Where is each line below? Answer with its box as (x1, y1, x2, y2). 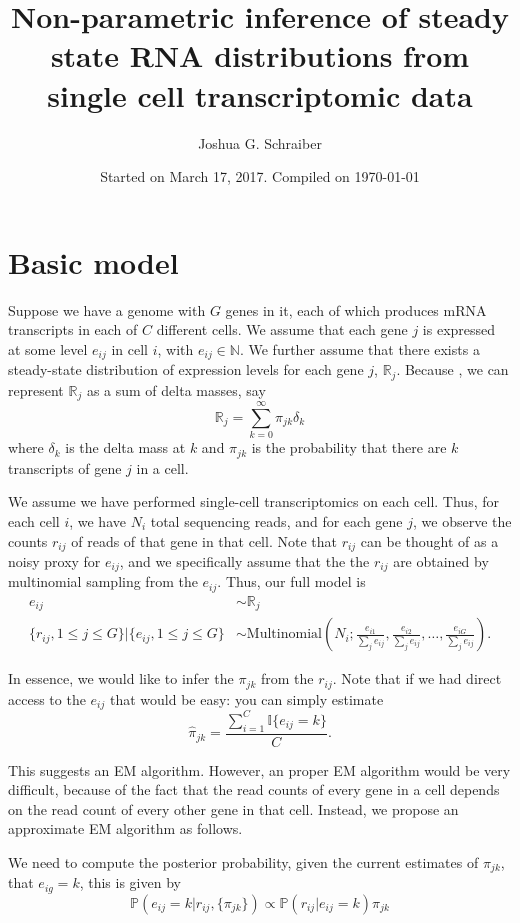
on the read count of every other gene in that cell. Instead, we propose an (8, 798, 459, 819)
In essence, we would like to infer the (8, 668, 234, 689)
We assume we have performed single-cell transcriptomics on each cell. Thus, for (8, 491, 499, 512)
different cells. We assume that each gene (156, 319, 408, 340)
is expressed (422, 319, 496, 340)
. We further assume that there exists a (239, 338, 480, 359)
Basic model (8, 241, 179, 282)
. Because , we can (396, 359, 509, 380)
